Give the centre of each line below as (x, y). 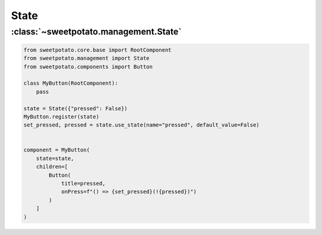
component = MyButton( (57, 150)
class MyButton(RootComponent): (71, 83)
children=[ (52, 167)
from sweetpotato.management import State (86, 58)
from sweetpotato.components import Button (88, 67)
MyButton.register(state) (61, 117)
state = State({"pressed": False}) (75, 108)
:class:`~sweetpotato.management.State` (96, 32)
